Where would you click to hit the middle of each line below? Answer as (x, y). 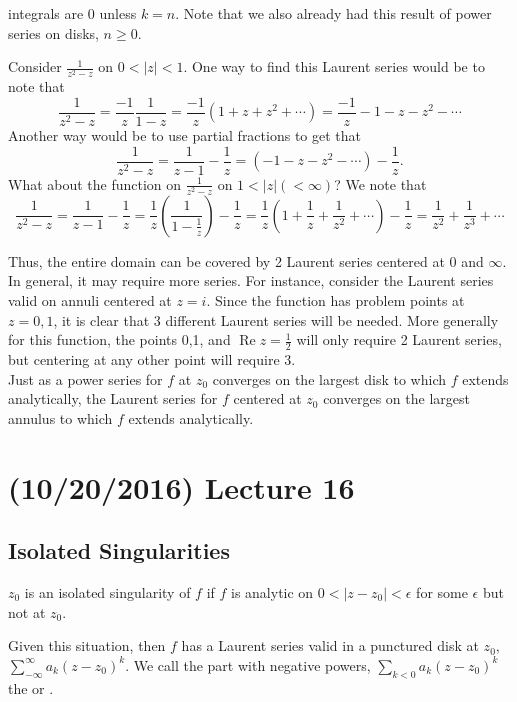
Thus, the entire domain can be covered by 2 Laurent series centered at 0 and (246, 260)
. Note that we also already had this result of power (333, 13)
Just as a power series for (85, 378)
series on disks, (53, 32)
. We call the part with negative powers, (248, 664)
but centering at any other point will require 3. (152, 358)
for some (442, 591)
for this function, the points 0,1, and (119, 339)
